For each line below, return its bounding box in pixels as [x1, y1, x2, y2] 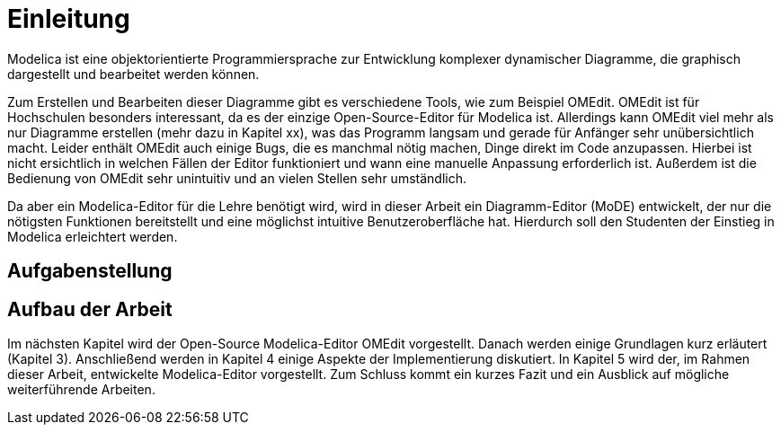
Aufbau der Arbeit [7, 297, 173, 321]
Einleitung [7, 4, 130, 34]
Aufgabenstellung [7, 260, 173, 283]
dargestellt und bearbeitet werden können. [7, 66, 260, 82]
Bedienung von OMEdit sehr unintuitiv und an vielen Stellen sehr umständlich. [7, 170, 466, 186]
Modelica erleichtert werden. [7, 228, 178, 244]
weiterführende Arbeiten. [7, 382, 155, 398]
